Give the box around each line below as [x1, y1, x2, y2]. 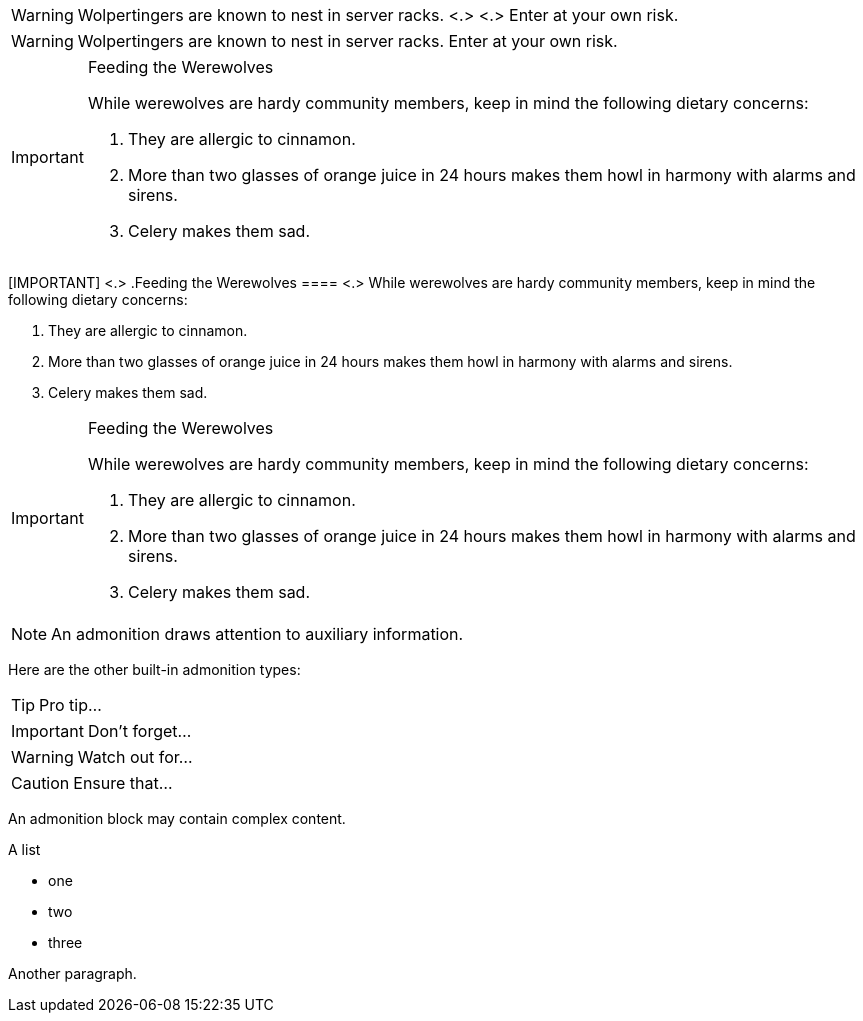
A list [8, 841, 41, 858]
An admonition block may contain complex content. [8, 810, 346, 827]
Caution [11, 773, 70, 793]
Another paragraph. [8, 965, 137, 982]
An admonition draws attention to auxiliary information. [51, 624, 464, 644]
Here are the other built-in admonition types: [8, 661, 301, 678]
